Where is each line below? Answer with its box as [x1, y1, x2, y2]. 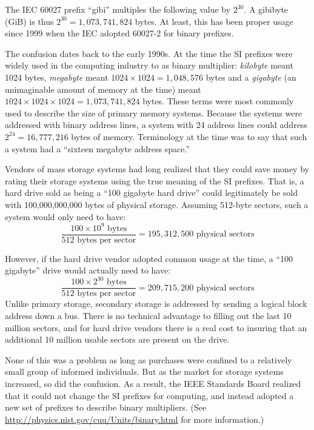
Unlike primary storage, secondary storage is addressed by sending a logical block [5, 297, 307, 310]
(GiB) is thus [5, 15, 54, 27]
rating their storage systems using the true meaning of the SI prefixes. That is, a [5, 174, 304, 187]
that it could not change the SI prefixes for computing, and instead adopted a [5, 389, 294, 401]
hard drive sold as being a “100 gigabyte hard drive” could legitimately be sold [5, 186, 298, 199]
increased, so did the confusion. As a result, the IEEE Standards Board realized [5, 377, 301, 389]
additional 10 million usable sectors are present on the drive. [5, 333, 230, 346]
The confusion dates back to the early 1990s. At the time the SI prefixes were [5, 47, 293, 59]
